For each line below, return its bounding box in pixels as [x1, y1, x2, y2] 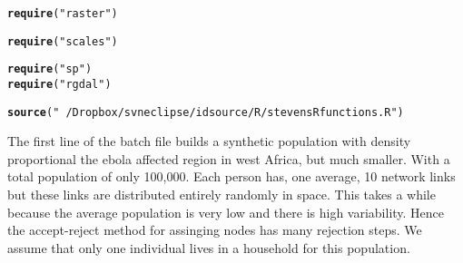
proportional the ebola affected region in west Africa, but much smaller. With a [7, 149, 450, 168]
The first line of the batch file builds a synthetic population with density [7, 131, 411, 151]
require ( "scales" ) [7, 34, 118, 48]
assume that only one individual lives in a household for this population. [7, 238, 410, 257]
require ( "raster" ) [7, 7, 118, 20]
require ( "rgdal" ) [7, 77, 112, 91]
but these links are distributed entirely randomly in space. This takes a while [7, 185, 436, 204]
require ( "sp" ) [7, 63, 93, 76]
